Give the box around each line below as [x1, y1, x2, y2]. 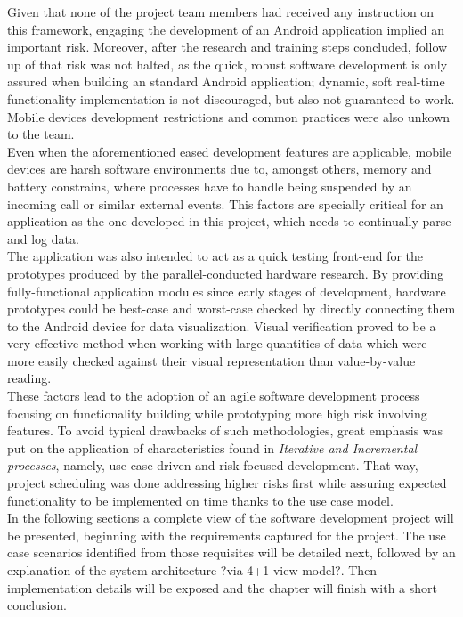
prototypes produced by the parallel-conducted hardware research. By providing [7, 264, 443, 282]
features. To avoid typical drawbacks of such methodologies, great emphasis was [7, 421, 443, 440]
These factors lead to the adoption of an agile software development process [7, 386, 420, 405]
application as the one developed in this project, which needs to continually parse [7, 212, 451, 231]
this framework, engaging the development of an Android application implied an [7, 20, 445, 38]
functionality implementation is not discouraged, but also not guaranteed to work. [7, 89, 455, 108]
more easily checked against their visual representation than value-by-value [7, 351, 416, 369]
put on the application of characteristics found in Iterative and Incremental [7, 438, 418, 457]
